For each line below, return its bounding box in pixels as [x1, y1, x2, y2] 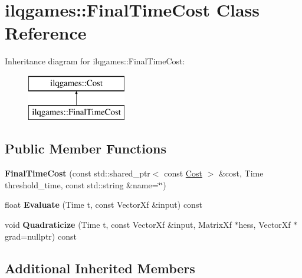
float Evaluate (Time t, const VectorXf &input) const [5, 198, 202, 211]
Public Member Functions [5, 139, 166, 158]
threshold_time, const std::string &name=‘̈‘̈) [5, 178, 166, 191]
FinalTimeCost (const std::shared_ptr [5, 167, 150, 179]
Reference [5, 21, 87, 45]
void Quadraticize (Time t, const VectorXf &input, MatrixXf [5, 218, 232, 231]
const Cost [164, 167, 202, 179]
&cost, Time [218, 167, 264, 179]
